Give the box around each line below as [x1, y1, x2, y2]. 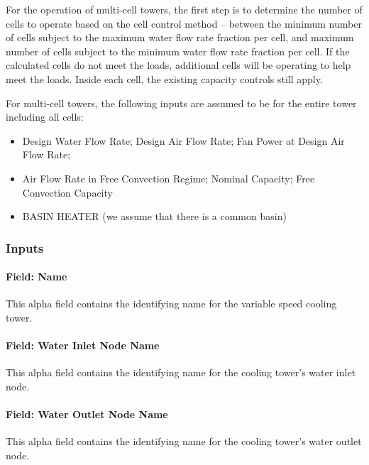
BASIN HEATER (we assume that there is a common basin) [22, 209, 287, 224]
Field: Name [6, 269, 67, 284]
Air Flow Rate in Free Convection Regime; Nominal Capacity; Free [22, 170, 315, 185]
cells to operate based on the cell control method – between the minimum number [6, 16, 362, 31]
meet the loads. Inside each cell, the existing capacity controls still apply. [6, 71, 323, 86]
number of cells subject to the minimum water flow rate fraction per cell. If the [6, 43, 350, 58]
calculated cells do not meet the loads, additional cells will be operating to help [6, 58, 351, 72]
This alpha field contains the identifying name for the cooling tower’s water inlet [6, 365, 356, 380]
